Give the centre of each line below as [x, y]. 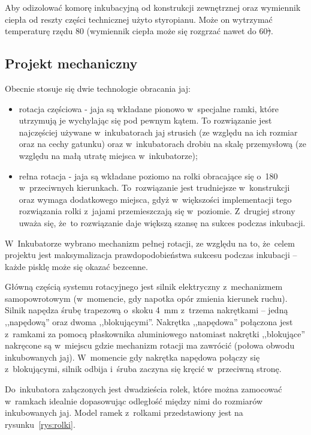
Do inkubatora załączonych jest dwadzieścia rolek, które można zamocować [144, 389]
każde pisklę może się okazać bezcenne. [76, 266]
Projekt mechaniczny [71, 63]
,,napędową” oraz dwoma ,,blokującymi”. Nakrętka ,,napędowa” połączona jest [149, 322]
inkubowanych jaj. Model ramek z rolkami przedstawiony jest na [124, 412]
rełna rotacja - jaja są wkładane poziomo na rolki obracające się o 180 [148, 175]
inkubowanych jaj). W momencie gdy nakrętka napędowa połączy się [132, 357]
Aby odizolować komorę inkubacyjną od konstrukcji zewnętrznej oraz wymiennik [153, 7]
